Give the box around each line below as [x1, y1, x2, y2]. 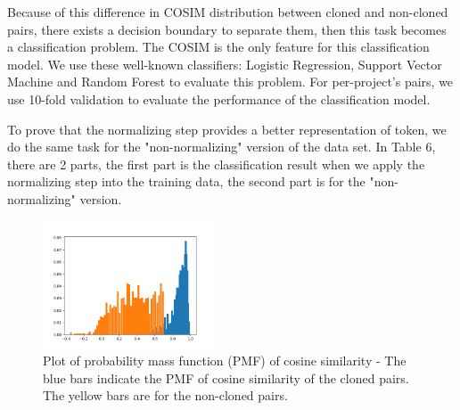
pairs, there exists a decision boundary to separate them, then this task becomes [7, 20, 447, 38]
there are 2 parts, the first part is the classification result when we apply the [7, 154, 425, 173]
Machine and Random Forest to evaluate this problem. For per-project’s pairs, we [7, 72, 454, 91]
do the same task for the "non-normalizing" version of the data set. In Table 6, [7, 137, 436, 156]
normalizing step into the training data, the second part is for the [7, 172, 366, 191]
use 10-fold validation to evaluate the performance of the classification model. [7, 89, 431, 108]
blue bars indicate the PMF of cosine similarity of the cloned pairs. [43, 368, 409, 387]
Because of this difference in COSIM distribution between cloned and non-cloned [7, 3, 448, 20]
